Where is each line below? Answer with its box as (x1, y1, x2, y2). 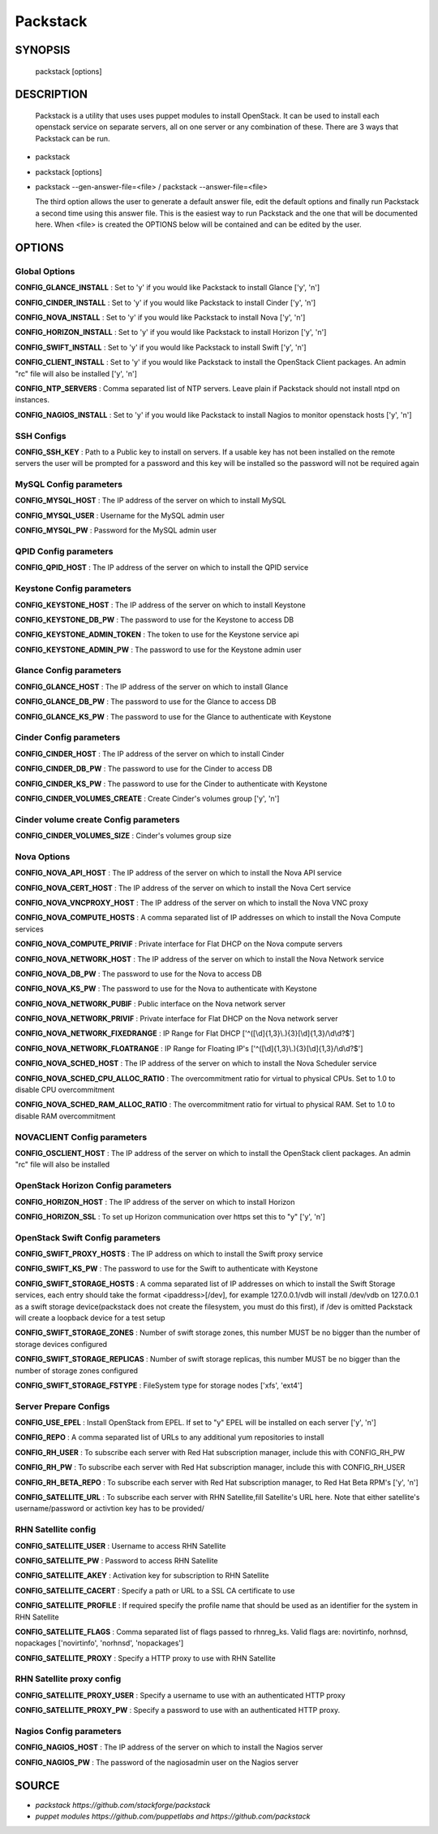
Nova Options (15, 850, 71, 862)
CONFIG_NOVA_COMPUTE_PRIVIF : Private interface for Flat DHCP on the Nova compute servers (15, 939, 343, 949)
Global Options (15, 265, 75, 276)
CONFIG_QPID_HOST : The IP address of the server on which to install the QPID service (15, 563, 309, 572)
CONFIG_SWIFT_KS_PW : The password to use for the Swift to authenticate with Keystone (15, 1264, 318, 1274)
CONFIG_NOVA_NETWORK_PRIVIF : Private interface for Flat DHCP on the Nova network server (15, 1014, 338, 1023)
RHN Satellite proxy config (15, 1673, 122, 1684)
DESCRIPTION (15, 88, 88, 102)
